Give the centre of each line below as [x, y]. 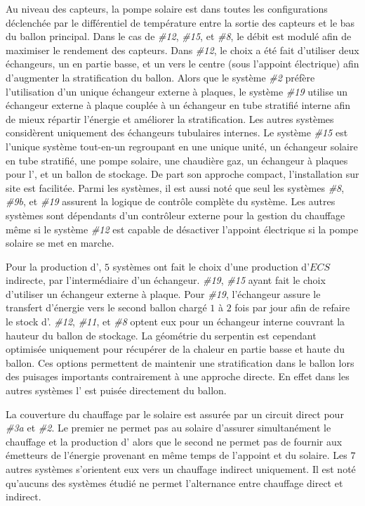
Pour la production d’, [54, 266]
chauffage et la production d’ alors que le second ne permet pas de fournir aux [174, 441]
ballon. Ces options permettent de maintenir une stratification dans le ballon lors [180, 362]
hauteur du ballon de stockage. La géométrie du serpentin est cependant [161, 335]
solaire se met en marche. [60, 243]
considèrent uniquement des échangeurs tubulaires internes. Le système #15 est [177, 132]
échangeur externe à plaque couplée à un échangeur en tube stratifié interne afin [178, 105]
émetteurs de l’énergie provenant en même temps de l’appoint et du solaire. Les [177, 455]
